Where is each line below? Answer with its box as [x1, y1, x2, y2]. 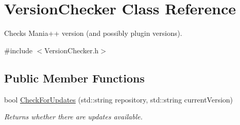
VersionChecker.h [44, 45, 99, 55]
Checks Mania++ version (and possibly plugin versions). [4, 28, 183, 38]
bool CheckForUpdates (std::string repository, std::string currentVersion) [4, 94, 233, 105]
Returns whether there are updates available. [4, 111, 143, 122]
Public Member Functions [4, 70, 145, 86]
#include [4, 45, 33, 55]
